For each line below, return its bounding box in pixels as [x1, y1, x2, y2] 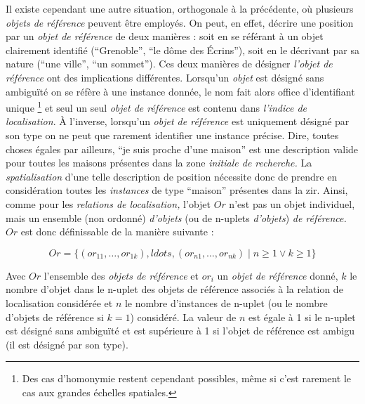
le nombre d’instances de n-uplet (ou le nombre [124, 295, 328, 310]
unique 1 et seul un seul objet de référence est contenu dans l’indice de [6, 98, 307, 115]
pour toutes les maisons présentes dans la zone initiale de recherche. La [6, 155, 312, 170]
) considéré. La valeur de [130, 309, 237, 324]
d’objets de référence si [6, 309, 104, 324]
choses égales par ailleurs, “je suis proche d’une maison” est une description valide [6, 141, 359, 156]
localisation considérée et [6, 295, 113, 310]
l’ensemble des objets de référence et [44, 268, 199, 282]
